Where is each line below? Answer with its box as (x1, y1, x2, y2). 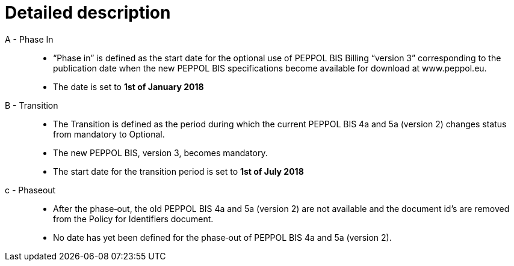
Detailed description (5, 2, 171, 23)
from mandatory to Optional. (53, 128, 165, 139)
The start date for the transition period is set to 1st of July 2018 (53, 166, 304, 177)
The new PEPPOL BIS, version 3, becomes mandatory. (53, 147, 268, 158)
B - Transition (5, 100, 58, 110)
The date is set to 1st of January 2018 (53, 81, 204, 92)
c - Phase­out (5, 184, 56, 195)
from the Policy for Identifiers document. (53, 213, 214, 224)
